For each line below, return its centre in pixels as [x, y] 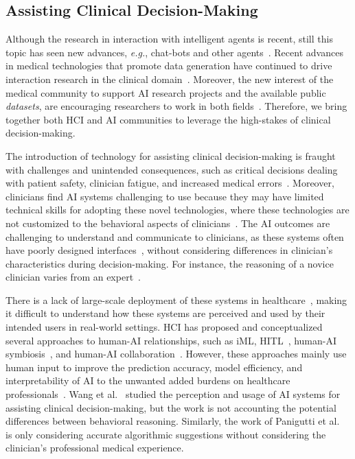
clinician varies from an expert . [73, 277]
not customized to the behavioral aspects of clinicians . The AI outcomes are [168, 223]
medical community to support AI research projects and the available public [166, 92]
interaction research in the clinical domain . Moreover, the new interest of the [170, 79]
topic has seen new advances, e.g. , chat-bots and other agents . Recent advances [174, 52]
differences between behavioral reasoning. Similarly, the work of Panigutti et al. [173, 421]
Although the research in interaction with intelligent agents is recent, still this [169, 39]
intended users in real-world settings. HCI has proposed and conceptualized [164, 327]
